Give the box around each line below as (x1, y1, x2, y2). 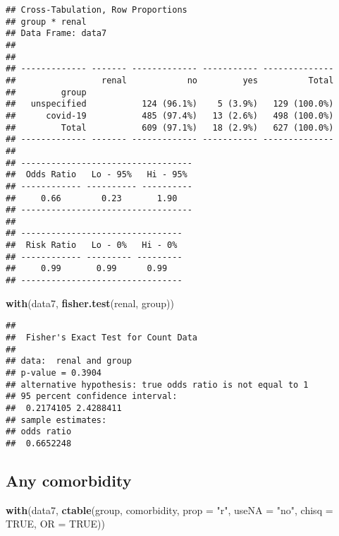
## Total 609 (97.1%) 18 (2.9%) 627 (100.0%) (6, 122, 334, 133)
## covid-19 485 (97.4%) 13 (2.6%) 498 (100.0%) (6, 110, 334, 121)
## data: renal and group (6, 356, 132, 367)
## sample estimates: (6, 415, 107, 425)
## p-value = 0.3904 (6, 367, 102, 378)
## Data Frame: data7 (6, 28, 107, 39)
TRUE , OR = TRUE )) (6, 516, 106, 531)
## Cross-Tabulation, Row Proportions (6, 5, 187, 15)
